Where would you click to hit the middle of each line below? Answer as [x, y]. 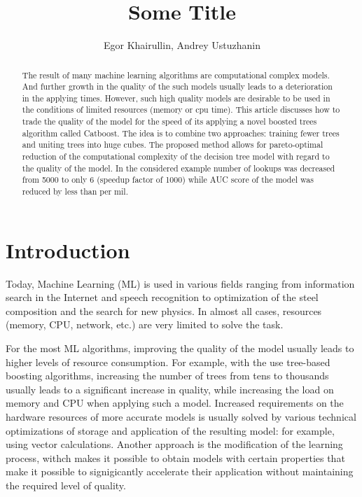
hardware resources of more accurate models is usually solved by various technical [181, 417]
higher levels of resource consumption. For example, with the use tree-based [168, 362]
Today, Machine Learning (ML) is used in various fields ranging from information [180, 283]
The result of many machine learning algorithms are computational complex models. [176, 75]
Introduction [68, 250]
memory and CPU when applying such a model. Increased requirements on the [175, 403]
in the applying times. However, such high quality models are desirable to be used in [176, 98]
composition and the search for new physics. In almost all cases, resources [164, 310]
